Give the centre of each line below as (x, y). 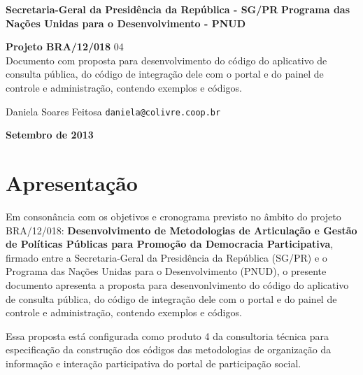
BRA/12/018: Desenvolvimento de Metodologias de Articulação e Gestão (181, 230)
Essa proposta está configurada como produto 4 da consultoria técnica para (168, 335)
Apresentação (72, 183)
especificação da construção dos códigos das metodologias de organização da (169, 349)
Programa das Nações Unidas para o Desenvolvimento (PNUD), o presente (166, 271)
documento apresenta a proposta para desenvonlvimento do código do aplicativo (177, 284)
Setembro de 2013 (50, 135)
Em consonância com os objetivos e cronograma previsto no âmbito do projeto (173, 216)
